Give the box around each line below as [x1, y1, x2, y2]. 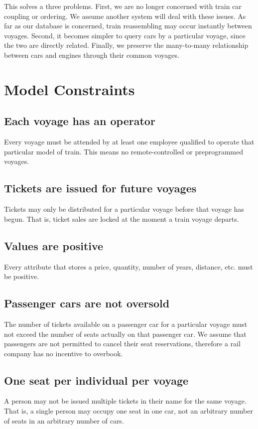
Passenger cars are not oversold [4, 295, 170, 311]
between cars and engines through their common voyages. [4, 49, 179, 60]
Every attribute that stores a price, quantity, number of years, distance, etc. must [4, 261, 253, 272]
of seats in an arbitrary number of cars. [4, 415, 124, 426]
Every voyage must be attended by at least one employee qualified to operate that [4, 137, 255, 147]
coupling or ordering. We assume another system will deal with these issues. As [4, 10, 246, 21]
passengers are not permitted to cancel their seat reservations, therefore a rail [4, 338, 241, 349]
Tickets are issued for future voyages [4, 180, 197, 196]
